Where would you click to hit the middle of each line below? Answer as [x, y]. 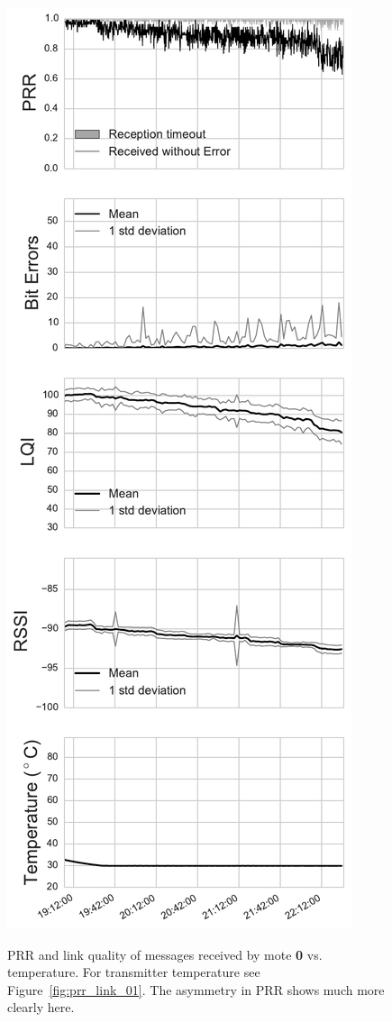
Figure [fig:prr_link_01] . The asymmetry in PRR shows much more [196, 989]
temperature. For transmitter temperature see [134, 972]
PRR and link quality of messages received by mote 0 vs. [165, 954]
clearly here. [41, 1007]
